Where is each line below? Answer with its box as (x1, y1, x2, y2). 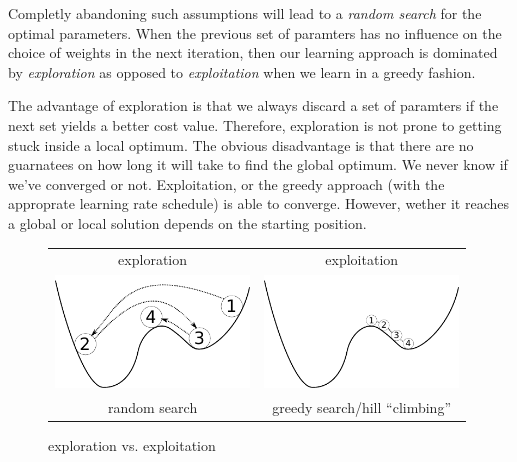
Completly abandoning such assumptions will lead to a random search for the (8, 3, 482, 23)
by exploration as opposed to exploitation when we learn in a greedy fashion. (8, 61, 476, 82)
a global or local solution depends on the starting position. (8, 212, 367, 233)
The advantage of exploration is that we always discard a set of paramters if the (8, 95, 499, 116)
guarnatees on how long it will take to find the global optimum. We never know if (8, 154, 508, 175)
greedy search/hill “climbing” (272, 397, 452, 418)
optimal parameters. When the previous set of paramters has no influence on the (8, 22, 502, 43)
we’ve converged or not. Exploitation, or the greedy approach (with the (8, 173, 445, 194)
